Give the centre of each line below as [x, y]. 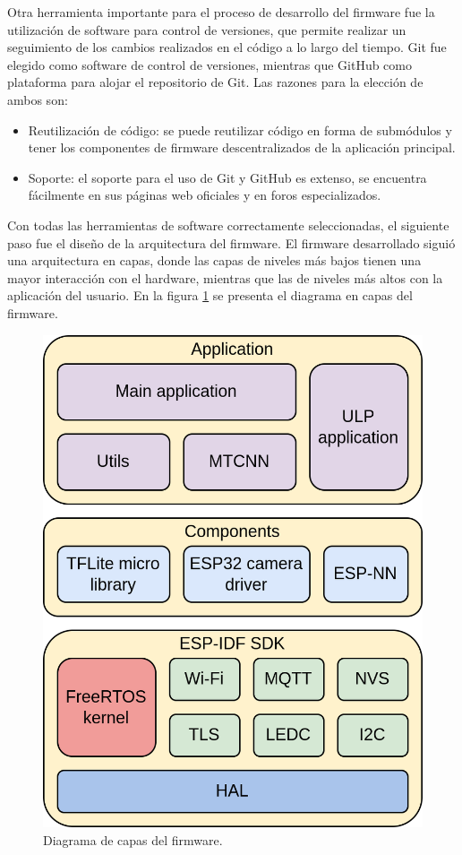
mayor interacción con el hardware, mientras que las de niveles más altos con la [225, 277]
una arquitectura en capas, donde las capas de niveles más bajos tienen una [214, 260]
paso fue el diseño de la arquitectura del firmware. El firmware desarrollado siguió [231, 242]
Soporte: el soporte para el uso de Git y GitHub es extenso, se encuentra [227, 177]
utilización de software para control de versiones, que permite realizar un [207, 29]
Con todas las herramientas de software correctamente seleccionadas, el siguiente [228, 225]
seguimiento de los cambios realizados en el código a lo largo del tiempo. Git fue [227, 47]
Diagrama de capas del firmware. [133, 839]
